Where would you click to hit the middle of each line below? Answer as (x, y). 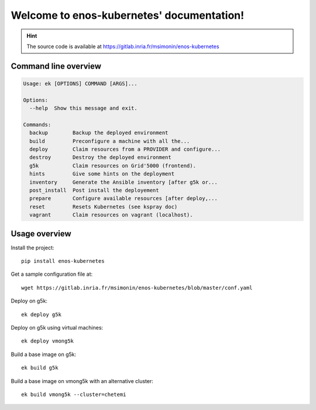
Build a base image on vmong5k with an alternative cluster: (82, 381)
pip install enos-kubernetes (63, 261)
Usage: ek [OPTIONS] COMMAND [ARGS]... (80, 83)
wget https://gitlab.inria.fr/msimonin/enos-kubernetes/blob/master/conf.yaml (137, 288)
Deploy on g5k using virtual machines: (57, 328)
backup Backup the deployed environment (99, 133)
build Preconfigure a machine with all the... (110, 141)
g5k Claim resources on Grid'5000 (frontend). (113, 165)
